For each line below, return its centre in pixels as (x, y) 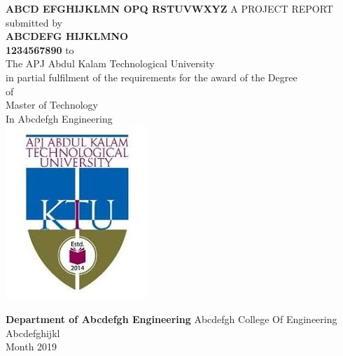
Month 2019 (31, 347)
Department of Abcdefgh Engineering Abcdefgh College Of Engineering (171, 319)
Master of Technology (52, 105)
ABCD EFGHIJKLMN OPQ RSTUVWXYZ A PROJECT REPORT (169, 8)
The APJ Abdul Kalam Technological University (110, 63)
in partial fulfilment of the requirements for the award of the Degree (152, 77)
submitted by (34, 22)
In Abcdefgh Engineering (59, 118)
